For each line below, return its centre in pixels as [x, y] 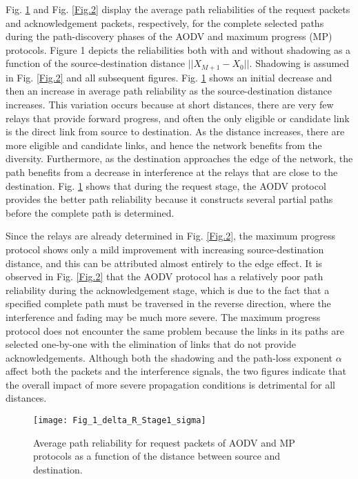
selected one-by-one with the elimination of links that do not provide [151, 344]
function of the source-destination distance [96, 63]
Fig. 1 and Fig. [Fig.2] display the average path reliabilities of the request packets [178, 9]
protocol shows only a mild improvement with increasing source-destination [165, 249]
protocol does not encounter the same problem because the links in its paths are [175, 330]
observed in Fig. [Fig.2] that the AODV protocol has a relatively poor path [165, 276]
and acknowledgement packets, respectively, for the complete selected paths [165, 22]
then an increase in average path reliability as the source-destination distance [169, 91]
